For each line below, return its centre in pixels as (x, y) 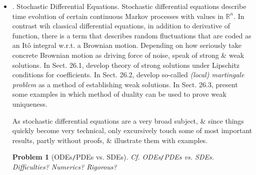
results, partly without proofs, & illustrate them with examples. (110, 140)
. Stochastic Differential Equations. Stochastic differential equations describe (129, 6)
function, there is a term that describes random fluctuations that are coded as (132, 35)
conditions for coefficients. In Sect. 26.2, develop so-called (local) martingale (128, 75)
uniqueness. (30, 103)
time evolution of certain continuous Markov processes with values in (118, 16)
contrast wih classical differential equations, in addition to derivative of (121, 26)
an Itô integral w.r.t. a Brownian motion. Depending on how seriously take (127, 45)
